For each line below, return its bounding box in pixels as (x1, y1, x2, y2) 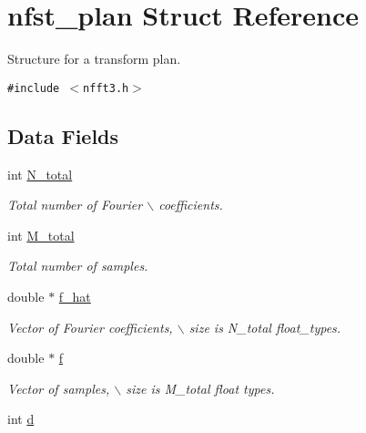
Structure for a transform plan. (7, 49, 181, 68)
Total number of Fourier (7, 195, 143, 214)
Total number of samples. (7, 256, 148, 275)
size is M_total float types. (126, 378, 275, 397)
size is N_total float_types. (188, 317, 341, 336)
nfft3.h (83, 81, 129, 95)
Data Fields (7, 121, 119, 149)
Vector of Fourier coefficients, (7, 317, 173, 336)
